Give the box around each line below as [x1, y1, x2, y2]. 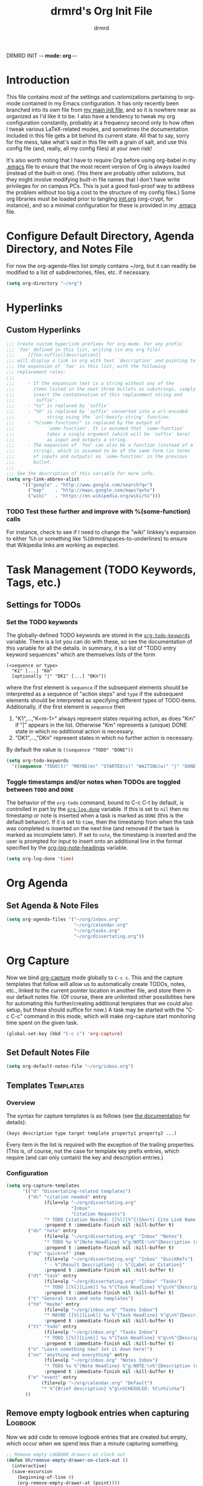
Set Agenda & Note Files [6, 900, 99, 910]
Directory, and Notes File [6, 242, 134, 256]
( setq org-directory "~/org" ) [6, 280, 83, 286]
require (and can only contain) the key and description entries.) [6, 1153, 164, 1161]
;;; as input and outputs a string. [6, 436, 129, 443]
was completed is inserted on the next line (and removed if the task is [6, 825, 179, 832]
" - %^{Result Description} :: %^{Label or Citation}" [44, 1262, 185, 1268]
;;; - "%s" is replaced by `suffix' [6, 403, 110, 409]
